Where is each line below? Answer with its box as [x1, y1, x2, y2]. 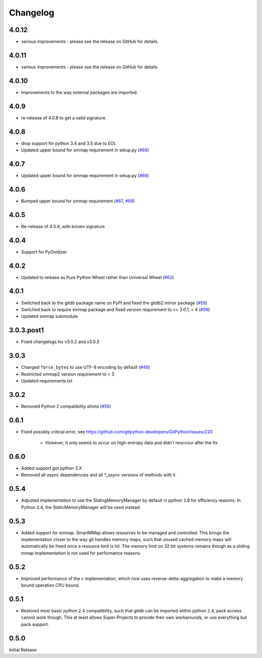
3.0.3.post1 [9, 326, 44, 334]
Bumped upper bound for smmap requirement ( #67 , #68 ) [21, 198, 135, 204]
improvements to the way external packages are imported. [21, 89, 138, 95]
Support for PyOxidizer [21, 249, 67, 255]
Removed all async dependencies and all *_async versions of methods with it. [21, 472, 177, 478]
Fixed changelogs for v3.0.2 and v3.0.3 [21, 339, 99, 345]
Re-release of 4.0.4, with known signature [21, 223, 105, 229]
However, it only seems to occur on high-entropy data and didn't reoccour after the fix [45, 440, 218, 446]
